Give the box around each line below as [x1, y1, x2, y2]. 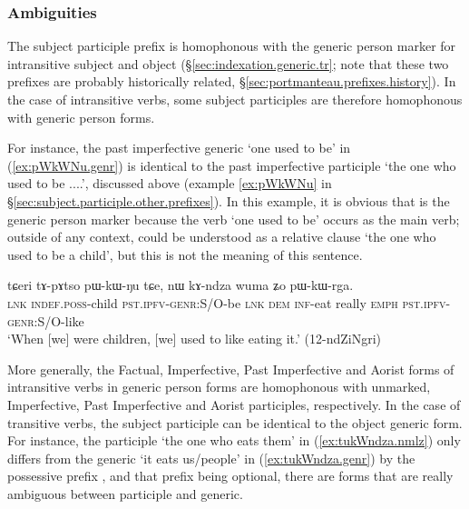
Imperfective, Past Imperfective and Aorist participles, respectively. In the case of [7, 394, 461, 414]
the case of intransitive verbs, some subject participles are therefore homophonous [7, 90, 463, 108]
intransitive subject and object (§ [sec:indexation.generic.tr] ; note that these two [7, 54, 449, 73]
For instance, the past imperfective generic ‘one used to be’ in [7, 138, 351, 157]
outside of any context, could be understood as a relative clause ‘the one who [7, 227, 436, 246]
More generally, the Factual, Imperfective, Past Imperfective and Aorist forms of [7, 359, 454, 378]
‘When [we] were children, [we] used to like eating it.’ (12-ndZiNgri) [7, 329, 382, 348]
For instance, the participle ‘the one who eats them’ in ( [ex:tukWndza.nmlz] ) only [7, 431, 461, 450]
